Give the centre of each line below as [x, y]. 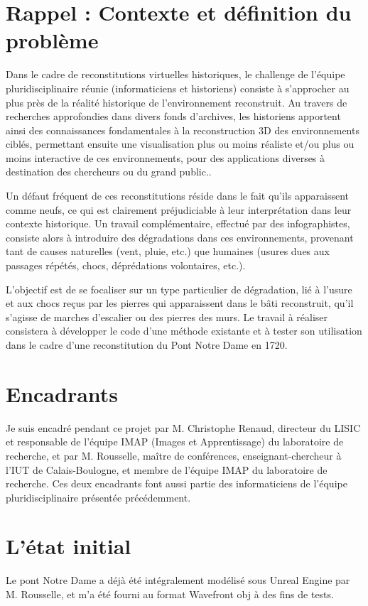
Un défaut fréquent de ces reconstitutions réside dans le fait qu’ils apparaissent [177, 196]
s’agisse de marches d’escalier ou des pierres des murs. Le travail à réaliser [167, 316]
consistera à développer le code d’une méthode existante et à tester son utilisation [184, 331]
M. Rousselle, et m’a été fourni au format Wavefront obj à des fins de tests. [170, 594]
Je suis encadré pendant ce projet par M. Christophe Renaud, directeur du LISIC [183, 427]
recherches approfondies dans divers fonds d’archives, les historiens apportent [173, 116]
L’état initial [69, 546]
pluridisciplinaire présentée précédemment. [98, 497]
